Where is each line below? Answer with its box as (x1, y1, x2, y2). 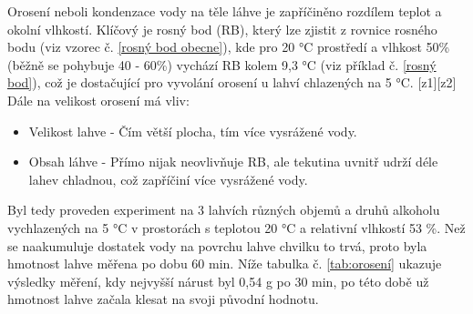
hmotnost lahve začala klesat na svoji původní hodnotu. (7, 289, 319, 309)
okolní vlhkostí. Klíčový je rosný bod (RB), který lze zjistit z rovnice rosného (7, 19, 437, 38)
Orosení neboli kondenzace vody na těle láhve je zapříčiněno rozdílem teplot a (7, 2, 442, 20)
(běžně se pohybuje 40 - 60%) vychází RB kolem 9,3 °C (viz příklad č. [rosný (7, 55, 437, 74)
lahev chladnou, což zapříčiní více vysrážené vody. (28, 169, 308, 188)
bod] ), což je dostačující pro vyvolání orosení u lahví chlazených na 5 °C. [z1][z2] (7, 73, 457, 92)
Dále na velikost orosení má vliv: (7, 90, 190, 109)
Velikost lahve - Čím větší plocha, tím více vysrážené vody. (28, 121, 357, 140)
